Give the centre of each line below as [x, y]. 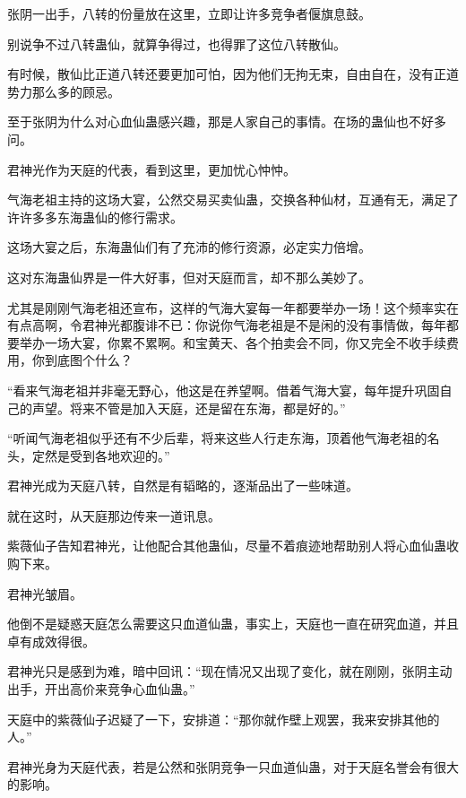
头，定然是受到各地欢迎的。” [89, 455]
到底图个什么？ [88, 360]
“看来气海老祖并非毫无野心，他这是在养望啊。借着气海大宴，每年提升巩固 [224, 390]
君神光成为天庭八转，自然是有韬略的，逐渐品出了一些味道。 [183, 486]
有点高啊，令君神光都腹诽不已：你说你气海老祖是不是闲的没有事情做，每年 [227, 325]
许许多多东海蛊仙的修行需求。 [95, 217]
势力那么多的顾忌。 [64, 91]
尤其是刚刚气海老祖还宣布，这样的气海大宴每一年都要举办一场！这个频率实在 [233, 307]
